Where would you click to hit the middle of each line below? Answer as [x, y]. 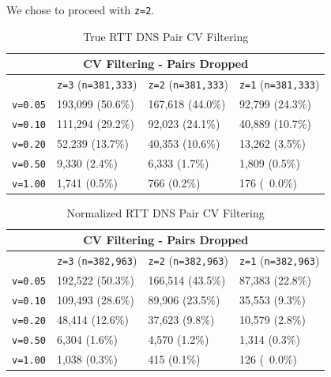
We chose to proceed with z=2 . [81, 9]
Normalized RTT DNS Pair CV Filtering [165, 212]
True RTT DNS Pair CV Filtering [166, 36]
